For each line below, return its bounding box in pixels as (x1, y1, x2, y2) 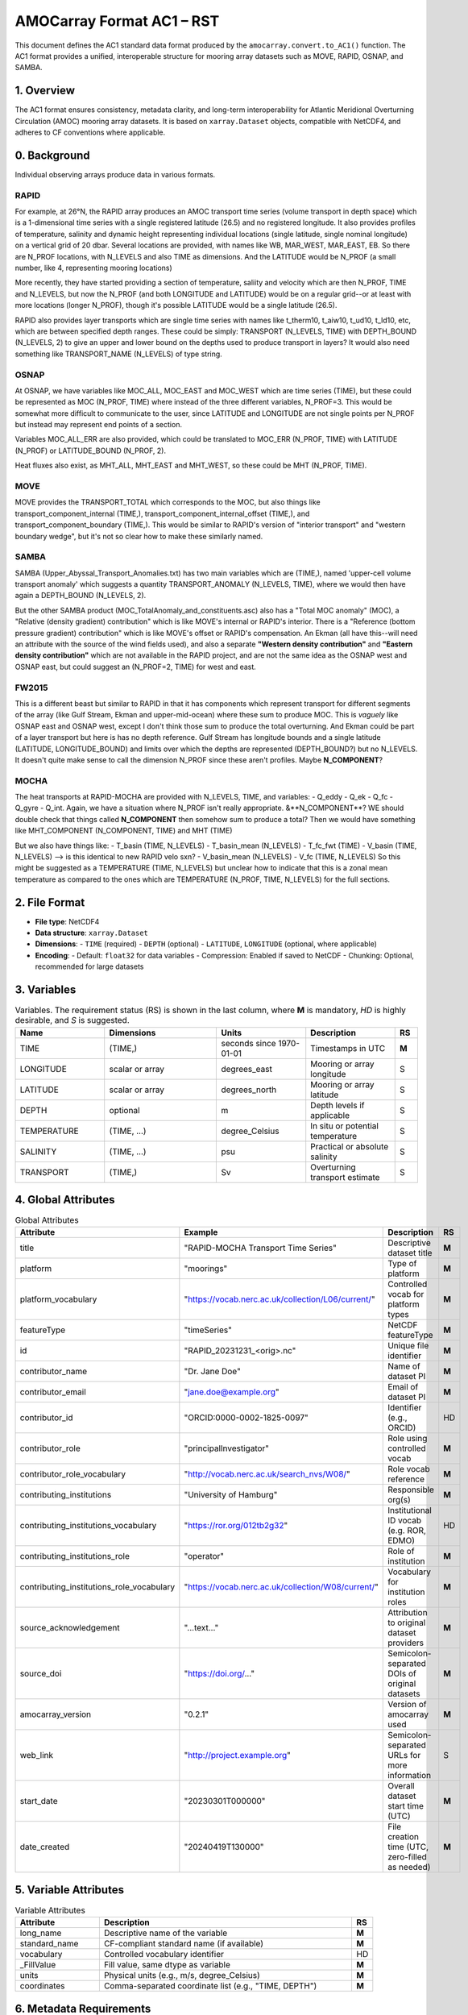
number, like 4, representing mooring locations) (14, 263, 172, 273)
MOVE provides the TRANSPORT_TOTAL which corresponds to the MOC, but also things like (14, 497, 321, 507)
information (387, 1770, 431, 1781)
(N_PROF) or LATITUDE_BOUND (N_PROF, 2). (14, 446, 167, 455)
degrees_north (221, 1084, 277, 1095)
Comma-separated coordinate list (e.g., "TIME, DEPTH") (103, 1980, 317, 1992)
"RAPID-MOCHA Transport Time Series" (184, 1242, 338, 1253)
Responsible (387, 1484, 435, 1495)
